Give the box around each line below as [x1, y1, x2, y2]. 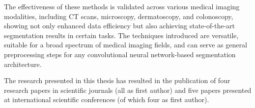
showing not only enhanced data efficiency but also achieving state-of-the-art [4, 21, 235, 31]
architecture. [4, 59, 42, 69]
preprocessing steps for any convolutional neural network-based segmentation [4, 49, 236, 59]
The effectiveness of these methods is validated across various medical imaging [4, 1, 240, 11]
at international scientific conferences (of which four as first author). [4, 94, 209, 105]
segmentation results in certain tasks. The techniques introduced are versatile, [4, 30, 239, 40]
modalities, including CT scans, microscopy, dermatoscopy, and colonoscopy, [4, 11, 233, 21]
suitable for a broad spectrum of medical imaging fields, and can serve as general [4, 40, 247, 50]
